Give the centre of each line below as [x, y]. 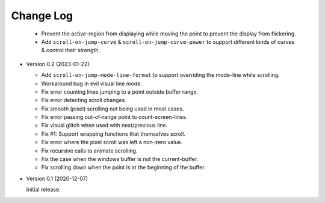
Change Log [42, 16]
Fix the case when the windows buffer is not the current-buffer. [120, 159]
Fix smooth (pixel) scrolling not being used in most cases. [113, 109]
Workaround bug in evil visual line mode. [92, 83]
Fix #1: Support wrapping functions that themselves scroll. [113, 134]
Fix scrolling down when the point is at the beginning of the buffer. [123, 168]
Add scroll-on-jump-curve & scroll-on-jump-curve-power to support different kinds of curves [168, 41]
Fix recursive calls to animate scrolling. [89, 151]
